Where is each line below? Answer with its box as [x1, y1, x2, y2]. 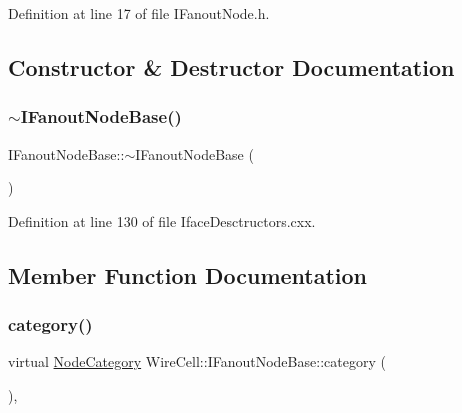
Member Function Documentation [8, 259, 368, 290]
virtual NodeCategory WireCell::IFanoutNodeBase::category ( [8, 351, 386, 372]
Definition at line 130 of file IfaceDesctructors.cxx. [8, 210, 316, 231]
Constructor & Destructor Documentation [8, 51, 455, 82]
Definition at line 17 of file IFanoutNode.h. [8, 3, 270, 23]
